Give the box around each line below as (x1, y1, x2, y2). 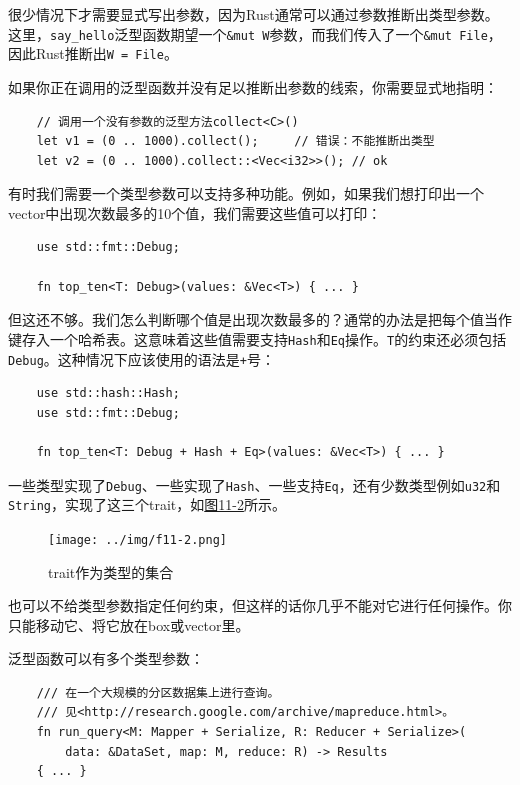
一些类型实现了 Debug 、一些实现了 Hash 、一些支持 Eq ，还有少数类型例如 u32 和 (8, 474, 501, 495)
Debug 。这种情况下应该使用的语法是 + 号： (8, 348, 275, 369)
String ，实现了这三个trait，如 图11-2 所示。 (8, 494, 286, 515)
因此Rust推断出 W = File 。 (8, 43, 178, 64)
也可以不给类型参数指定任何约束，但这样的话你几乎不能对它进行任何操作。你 (8, 595, 512, 616)
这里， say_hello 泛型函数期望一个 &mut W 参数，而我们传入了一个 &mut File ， (8, 23, 502, 44)
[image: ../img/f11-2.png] (48, 532, 227, 547)
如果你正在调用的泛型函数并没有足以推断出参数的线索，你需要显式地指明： (8, 76, 498, 97)
